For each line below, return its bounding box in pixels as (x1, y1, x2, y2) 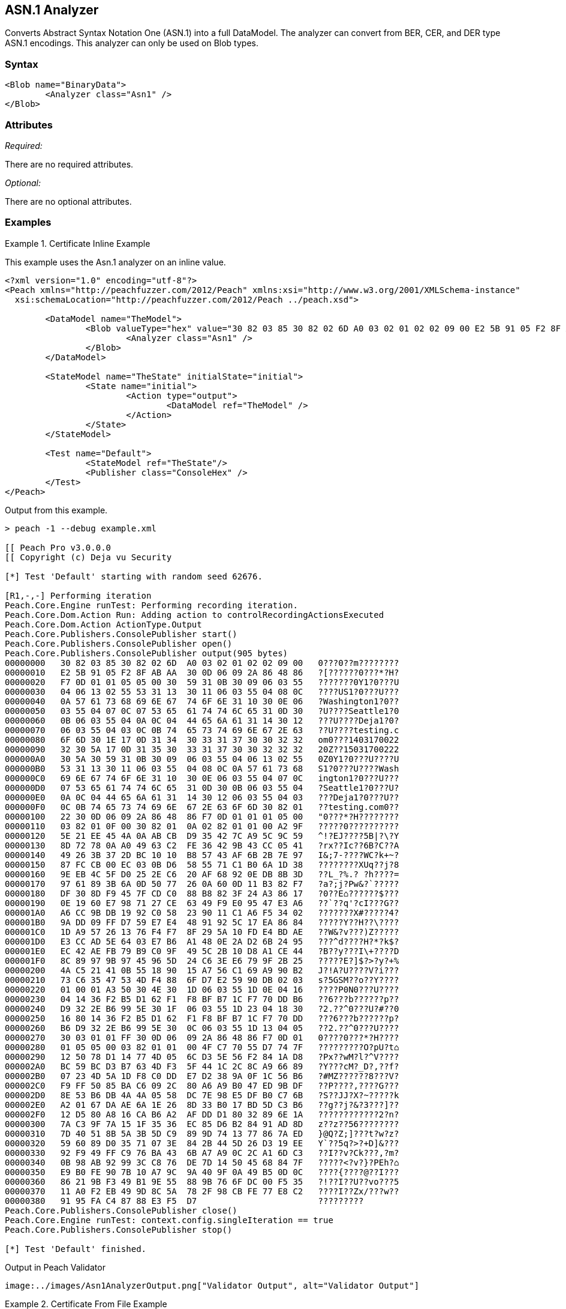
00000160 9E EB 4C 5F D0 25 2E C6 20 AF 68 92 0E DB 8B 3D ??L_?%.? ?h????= (5, 869, 399, 879)
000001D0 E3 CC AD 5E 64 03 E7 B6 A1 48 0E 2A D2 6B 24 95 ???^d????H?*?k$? (5, 936, 399, 946)
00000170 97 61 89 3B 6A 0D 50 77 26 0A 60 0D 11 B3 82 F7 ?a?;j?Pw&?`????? (5, 878, 399, 889)
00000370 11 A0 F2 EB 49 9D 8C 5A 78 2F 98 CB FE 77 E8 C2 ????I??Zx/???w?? (5, 1186, 399, 1196)
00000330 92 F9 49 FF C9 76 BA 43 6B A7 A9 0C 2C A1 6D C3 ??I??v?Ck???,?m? (5, 1147, 399, 1158)
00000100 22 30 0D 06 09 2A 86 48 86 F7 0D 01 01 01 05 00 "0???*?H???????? (5, 811, 399, 821)
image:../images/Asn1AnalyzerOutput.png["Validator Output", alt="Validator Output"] (5, 1280, 420, 1290)
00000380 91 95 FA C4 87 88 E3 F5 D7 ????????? (5, 1196, 364, 1206)
